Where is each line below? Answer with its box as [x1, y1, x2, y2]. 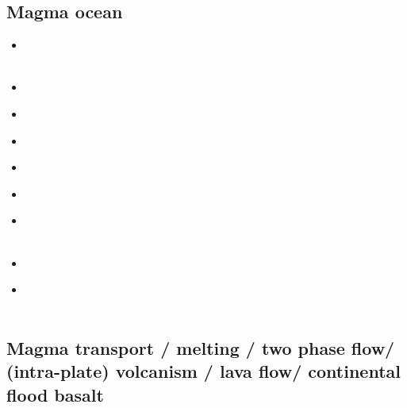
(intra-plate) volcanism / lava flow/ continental [6, 359, 401, 383]
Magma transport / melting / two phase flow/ [6, 335, 395, 360]
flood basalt [6, 382, 104, 406]
